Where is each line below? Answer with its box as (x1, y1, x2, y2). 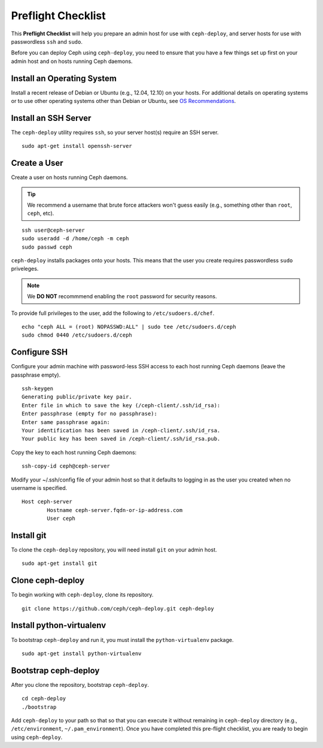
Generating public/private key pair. (22, 393, 133, 401)
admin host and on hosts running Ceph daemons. (11, 57, 133, 65)
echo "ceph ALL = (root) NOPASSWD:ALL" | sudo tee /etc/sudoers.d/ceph (22, 323, 236, 330)
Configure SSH (11, 347, 68, 358)
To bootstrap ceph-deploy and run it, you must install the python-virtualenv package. (11, 636, 234, 643)
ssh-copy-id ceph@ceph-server (22, 463, 111, 470)
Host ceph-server (22, 498, 72, 505)
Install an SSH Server (11, 113, 92, 123)
